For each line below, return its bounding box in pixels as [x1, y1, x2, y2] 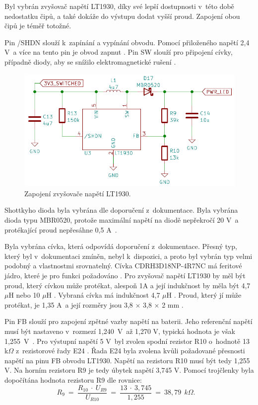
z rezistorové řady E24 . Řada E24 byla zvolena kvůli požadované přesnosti [15, 345, 245, 356]
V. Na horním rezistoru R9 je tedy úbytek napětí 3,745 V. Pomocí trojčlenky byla [4, 365, 254, 375]
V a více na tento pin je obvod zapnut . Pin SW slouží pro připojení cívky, [4, 47, 233, 57]
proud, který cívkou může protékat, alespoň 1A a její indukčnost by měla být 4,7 [4, 280, 251, 290]
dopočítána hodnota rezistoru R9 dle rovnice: [4, 374, 142, 385]
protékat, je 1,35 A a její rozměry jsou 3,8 [4, 299, 133, 310]
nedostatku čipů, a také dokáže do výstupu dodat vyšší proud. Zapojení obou [4, 10, 240, 21]
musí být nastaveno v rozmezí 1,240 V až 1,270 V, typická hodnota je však [4, 325, 235, 336]
